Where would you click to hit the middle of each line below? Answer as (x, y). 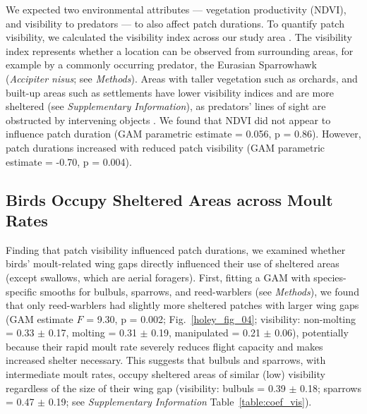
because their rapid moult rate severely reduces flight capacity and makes (164, 346)
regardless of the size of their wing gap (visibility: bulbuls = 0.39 (146, 388)
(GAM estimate (40, 318)
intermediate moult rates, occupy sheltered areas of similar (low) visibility (166, 374)
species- (330, 277)
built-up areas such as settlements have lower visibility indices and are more (170, 92)
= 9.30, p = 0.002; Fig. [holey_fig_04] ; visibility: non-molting (221, 318)
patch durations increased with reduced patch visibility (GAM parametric (166, 147)
